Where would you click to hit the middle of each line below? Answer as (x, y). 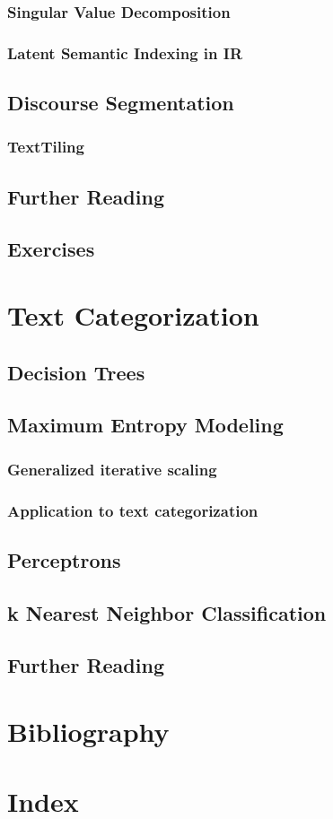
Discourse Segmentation (121, 103)
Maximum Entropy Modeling (145, 425)
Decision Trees (76, 372)
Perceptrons (64, 559)
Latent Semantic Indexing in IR (125, 52)
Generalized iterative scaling (112, 469)
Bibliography (88, 732)
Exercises (51, 249)
